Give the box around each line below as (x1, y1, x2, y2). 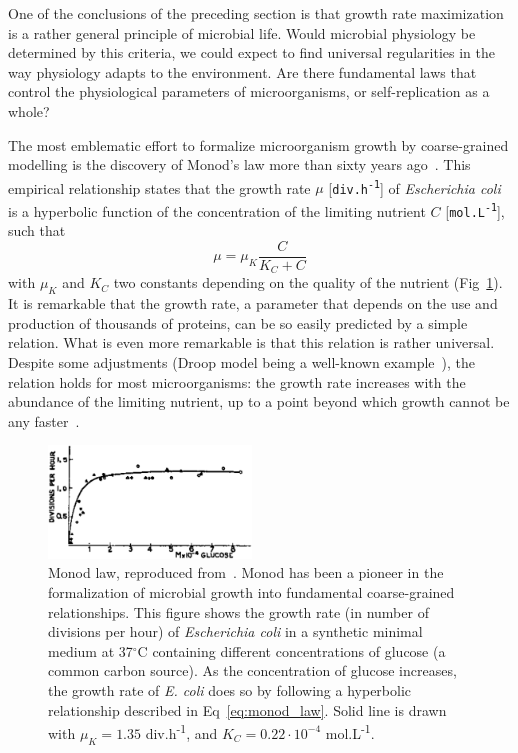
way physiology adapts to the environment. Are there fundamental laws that (8, 61, 477, 82)
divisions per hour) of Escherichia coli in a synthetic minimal (48, 621, 423, 642)
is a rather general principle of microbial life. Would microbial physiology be (8, 22, 476, 43)
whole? (8, 100, 50, 121)
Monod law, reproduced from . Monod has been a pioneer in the (48, 562, 444, 583)
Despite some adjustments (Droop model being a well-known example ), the (8, 352, 475, 373)
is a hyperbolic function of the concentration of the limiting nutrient (8, 200, 426, 221)
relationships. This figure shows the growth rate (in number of (48, 601, 429, 622)
